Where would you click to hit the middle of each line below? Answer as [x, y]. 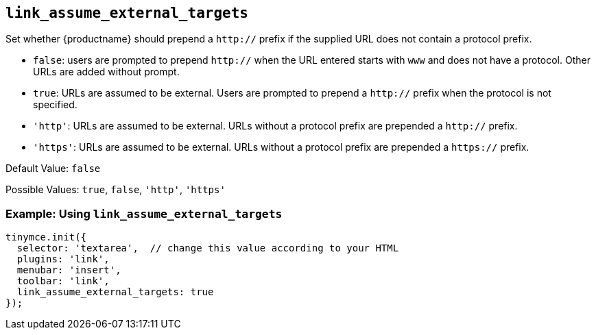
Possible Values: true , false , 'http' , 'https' [116, 190]
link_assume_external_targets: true [115, 292]
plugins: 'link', [63, 259]
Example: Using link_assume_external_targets [144, 213]
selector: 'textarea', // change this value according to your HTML [208, 248]
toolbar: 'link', [63, 281]
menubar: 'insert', [69, 270]
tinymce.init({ [46, 237]
